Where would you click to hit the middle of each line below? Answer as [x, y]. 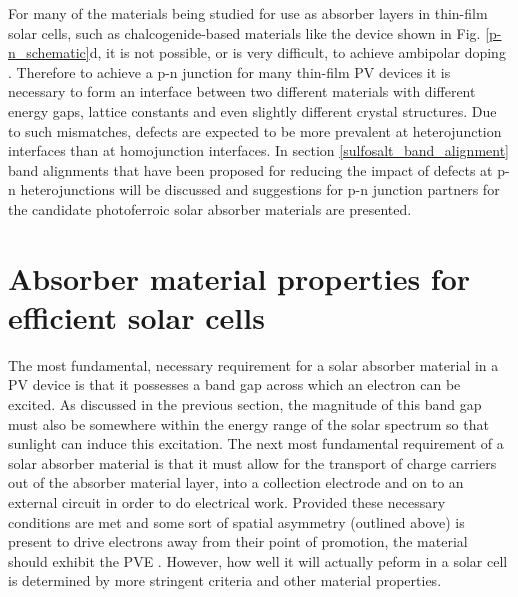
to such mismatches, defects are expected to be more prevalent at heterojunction [255, 130]
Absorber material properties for [239, 277]
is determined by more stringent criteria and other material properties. [225, 580]
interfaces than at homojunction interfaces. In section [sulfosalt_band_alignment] [259, 150]
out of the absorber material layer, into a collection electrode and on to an [236, 482]
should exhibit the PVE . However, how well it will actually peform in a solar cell [258, 560]
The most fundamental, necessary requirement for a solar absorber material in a [253, 364]
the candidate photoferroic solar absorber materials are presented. [210, 208]
